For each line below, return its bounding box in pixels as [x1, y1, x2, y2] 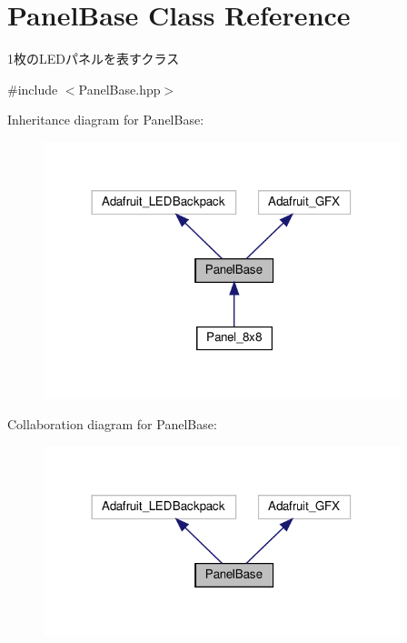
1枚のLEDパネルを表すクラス [7, 49, 180, 68]
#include [7, 79, 58, 98]
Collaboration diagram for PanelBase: [7, 415, 217, 434]
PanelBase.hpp [78, 79, 161, 98]
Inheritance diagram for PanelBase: [7, 110, 204, 129]
